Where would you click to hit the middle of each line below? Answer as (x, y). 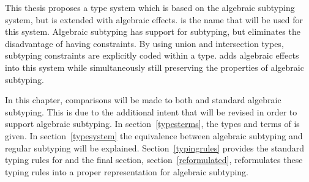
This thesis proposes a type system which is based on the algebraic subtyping (150, 7)
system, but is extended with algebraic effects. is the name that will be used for (154, 19)
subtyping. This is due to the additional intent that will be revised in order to (151, 111)
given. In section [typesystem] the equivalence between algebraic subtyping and (154, 135)
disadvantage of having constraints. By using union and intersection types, (144, 43)
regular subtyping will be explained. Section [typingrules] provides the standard (155, 147)
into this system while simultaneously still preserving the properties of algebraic (154, 67)
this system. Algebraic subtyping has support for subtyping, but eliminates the (153, 31)
